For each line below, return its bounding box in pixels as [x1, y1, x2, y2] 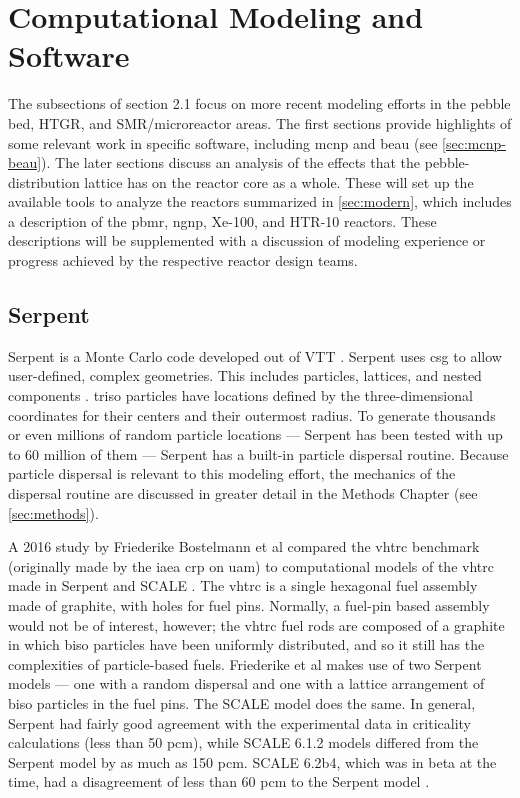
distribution [8, 171, 80, 192]
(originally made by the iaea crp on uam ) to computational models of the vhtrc [8, 555, 494, 576]
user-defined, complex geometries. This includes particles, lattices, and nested [8, 365, 482, 386]
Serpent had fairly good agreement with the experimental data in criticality [8, 712, 472, 733]
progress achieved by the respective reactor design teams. [8, 250, 358, 271]
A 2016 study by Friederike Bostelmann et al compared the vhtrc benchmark [8, 536, 480, 557]
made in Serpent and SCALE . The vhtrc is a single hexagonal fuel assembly [8, 575, 478, 596]
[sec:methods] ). [8, 502, 99, 523]
